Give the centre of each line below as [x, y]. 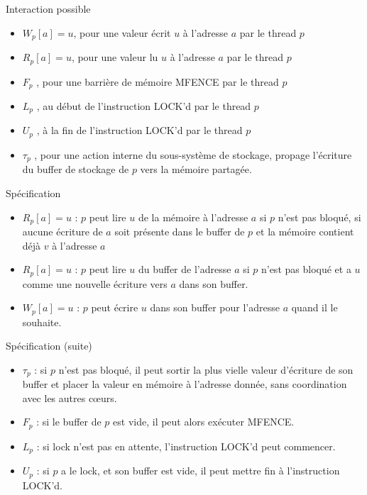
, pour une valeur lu [115, 57]
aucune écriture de [62, 231]
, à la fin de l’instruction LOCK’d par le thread [139, 130]
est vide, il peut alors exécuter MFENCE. [204, 422]
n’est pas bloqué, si [319, 217]
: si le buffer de [69, 422]
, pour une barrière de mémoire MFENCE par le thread [158, 81]
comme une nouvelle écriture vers [95, 283]
